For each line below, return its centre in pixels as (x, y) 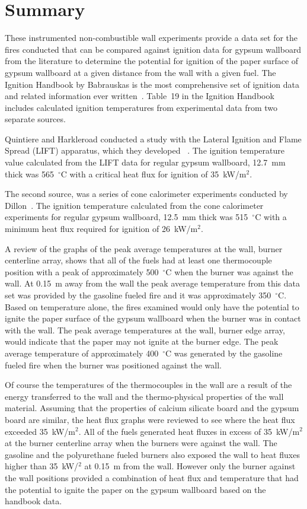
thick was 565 (29, 174)
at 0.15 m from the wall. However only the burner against (190, 466)
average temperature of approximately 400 (82, 353)
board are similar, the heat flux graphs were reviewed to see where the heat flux (150, 419)
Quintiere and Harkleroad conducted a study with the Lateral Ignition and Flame (153, 139)
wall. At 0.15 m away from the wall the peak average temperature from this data (153, 283)
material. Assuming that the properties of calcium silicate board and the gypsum (152, 408)
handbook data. (33, 501)
